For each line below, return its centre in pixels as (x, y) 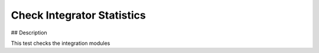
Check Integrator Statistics (78, 15)
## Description (29, 33)
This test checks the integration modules (61, 43)
